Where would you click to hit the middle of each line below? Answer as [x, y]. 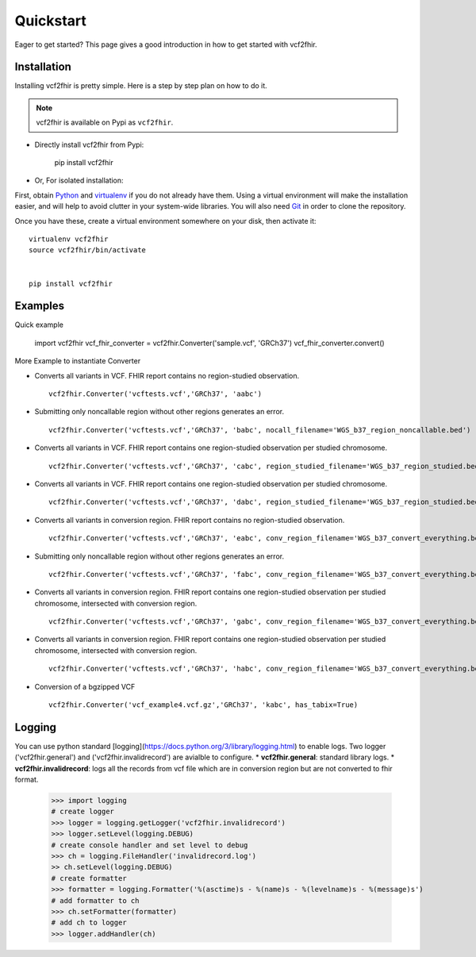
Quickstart [51, 21]
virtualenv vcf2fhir [69, 239]
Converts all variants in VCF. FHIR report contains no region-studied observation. [167, 375]
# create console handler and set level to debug [150, 845]
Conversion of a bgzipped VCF [85, 686]
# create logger [83, 812]
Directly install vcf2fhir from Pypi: [89, 144]
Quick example [39, 325]
